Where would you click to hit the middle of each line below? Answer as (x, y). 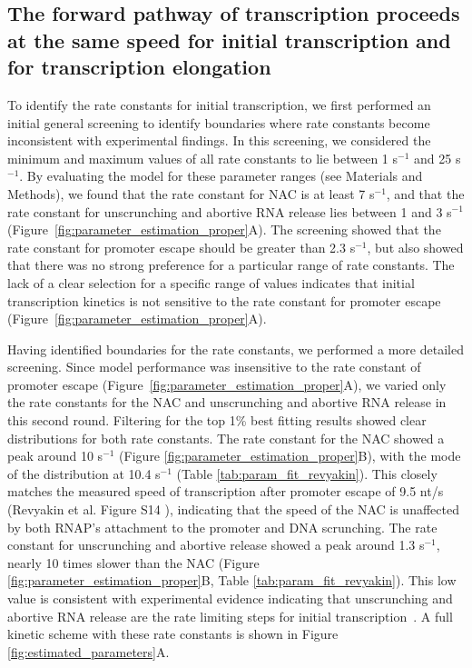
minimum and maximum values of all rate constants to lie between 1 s (203, 158)
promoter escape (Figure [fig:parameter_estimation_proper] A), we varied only (227, 384)
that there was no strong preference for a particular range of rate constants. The (231, 265)
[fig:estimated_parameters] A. (88, 651)
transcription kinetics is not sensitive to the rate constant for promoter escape (224, 300)
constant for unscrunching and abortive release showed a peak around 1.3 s (216, 545)
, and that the (425, 193)
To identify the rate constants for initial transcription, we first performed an (219, 104)
